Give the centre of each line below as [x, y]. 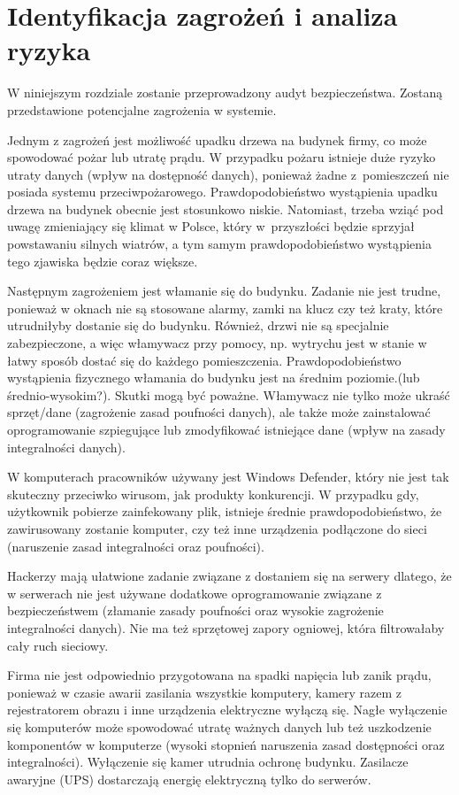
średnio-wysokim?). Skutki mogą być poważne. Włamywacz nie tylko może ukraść [229, 394]
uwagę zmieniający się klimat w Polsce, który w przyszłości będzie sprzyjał [211, 226]
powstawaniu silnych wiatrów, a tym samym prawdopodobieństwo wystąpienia [219, 244]
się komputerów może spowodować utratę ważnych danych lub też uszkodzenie [219, 726]
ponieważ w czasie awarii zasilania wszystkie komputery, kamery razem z [205, 692]
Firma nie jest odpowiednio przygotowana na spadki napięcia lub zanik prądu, [219, 675]
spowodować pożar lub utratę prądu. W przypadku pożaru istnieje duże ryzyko [222, 157]
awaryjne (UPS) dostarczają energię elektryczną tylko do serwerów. [189, 779]
